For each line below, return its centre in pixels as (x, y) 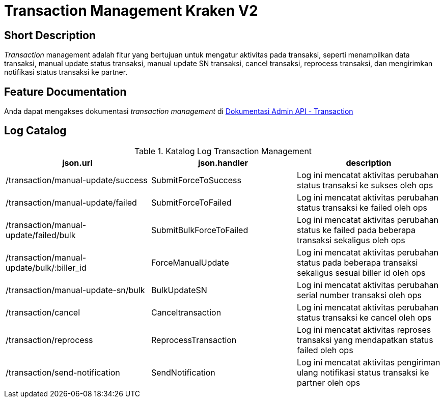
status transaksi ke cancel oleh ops (364, 317)
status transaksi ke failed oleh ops (362, 207)
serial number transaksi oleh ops (359, 295)
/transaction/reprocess (49, 340)
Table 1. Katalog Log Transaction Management (223, 151)
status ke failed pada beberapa (356, 230)
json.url (77, 163)
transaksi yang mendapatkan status (365, 340)
